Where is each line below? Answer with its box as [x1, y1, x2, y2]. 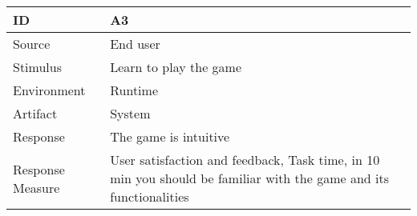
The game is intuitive [110, 127, 230, 146]
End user [110, 34, 160, 53]
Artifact [13, 104, 58, 122]
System [110, 104, 151, 122]
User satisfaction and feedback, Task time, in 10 [110, 150, 380, 169]
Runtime [110, 81, 158, 99]
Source [13, 34, 51, 53]
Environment [13, 81, 86, 99]
